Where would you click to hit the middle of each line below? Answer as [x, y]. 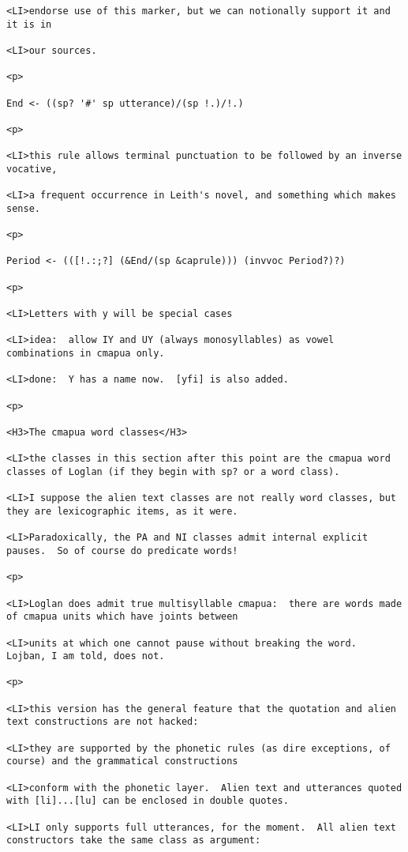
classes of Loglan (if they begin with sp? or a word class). [173, 471]
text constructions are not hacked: [103, 722]
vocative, [32, 169]
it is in [29, 24]
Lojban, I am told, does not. [86, 656]
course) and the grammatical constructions [122, 762]
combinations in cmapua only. [86, 354]
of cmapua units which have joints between [122, 617]
